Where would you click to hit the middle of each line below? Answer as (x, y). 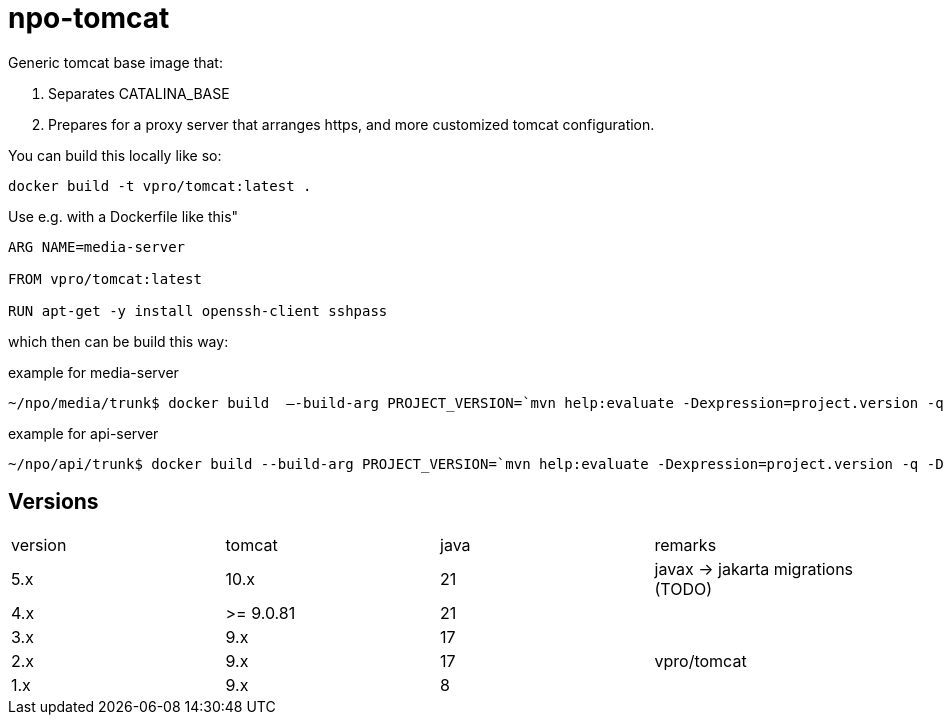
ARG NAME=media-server (97, 246)
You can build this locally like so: (115, 155)
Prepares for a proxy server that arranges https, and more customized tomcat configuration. (351, 124)
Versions (53, 502)
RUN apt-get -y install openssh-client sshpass (198, 310)
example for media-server (93, 372)
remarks (685, 544)
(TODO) (683, 588)
